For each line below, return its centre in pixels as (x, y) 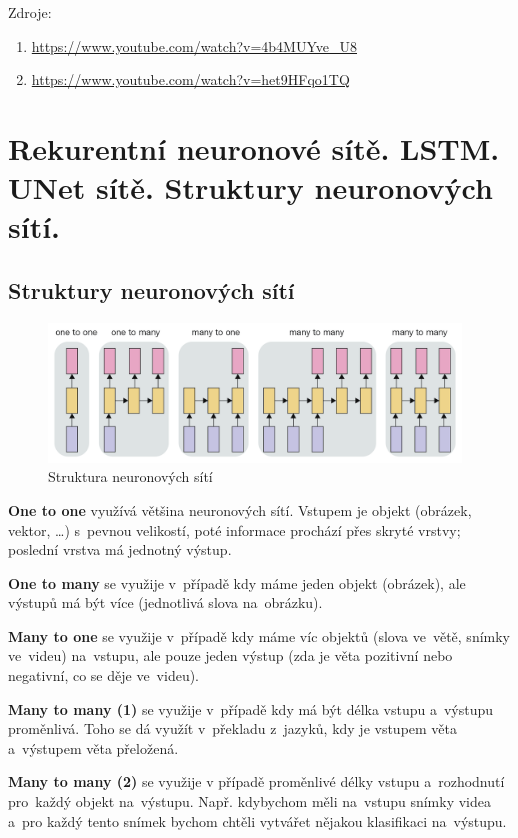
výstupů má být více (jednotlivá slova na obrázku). (165, 602)
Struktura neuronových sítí (130, 476)
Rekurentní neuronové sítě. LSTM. (254, 147)
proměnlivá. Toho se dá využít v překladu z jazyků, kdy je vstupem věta (233, 728)
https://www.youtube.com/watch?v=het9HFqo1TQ (190, 79)
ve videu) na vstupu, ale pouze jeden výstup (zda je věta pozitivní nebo (230, 655)
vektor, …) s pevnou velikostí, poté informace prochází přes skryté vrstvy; (234, 529)
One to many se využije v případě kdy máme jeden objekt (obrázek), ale (237, 582)
